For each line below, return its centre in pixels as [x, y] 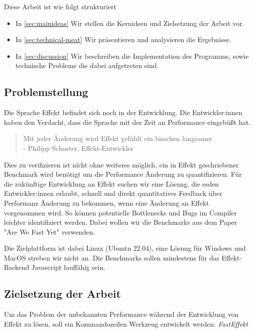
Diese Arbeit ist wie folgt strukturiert [60, 6]
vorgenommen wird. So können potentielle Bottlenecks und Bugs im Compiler [120, 212]
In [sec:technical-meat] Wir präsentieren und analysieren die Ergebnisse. [123, 39]
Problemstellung [46, 92]
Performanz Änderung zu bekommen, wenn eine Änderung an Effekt [107, 202]
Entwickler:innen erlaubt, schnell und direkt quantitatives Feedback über [113, 193]
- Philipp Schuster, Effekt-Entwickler [78, 148]
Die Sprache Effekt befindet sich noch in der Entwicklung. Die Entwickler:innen [123, 112]
